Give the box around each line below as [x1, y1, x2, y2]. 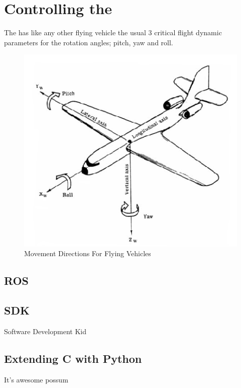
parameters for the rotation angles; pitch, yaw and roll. [4, 37, 173, 47]
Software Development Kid [4, 326, 86, 336]
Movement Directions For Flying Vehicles [24, 248, 151, 259]
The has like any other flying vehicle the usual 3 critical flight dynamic [4, 27, 222, 38]
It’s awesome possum [4, 374, 68, 384]
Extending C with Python [4, 350, 142, 366]
